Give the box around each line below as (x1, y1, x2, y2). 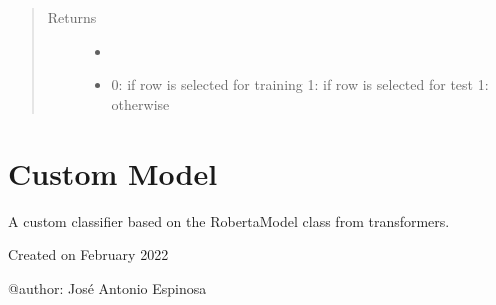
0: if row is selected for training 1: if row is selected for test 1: (111, 74, 489, 95)
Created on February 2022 (8, 244, 169, 265)
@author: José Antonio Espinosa (8, 277, 207, 298)
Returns (47, 7, 97, 27)
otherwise (111, 93, 170, 114)
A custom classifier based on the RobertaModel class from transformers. (8, 210, 450, 231)
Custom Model (8, 152, 218, 193)
